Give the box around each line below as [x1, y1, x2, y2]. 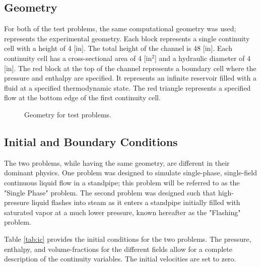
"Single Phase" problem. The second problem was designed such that [4, 187, 216, 197]
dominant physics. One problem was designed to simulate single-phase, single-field [4, 167, 257, 178]
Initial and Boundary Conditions [4, 133, 178, 149]
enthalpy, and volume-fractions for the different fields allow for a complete [4, 243, 232, 254]
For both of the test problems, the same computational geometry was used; [4, 23, 236, 34]
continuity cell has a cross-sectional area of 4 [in [4, 52, 152, 63]
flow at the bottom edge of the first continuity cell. [4, 92, 161, 103]
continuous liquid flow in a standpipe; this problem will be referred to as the [4, 177, 240, 187]
